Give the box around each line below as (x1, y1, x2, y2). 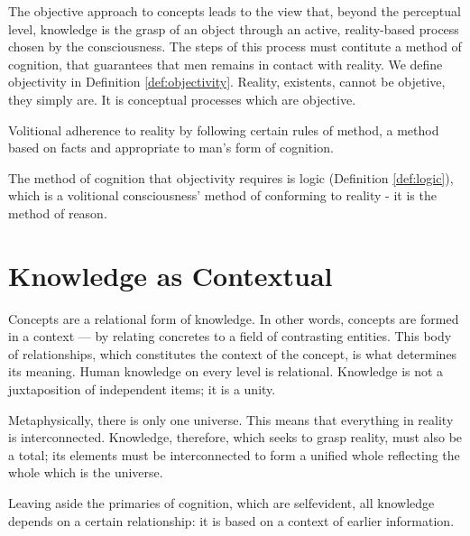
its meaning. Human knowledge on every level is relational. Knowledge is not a (8, 362, 444, 381)
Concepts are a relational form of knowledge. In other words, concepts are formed (8, 309, 459, 328)
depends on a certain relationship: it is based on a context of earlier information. (8, 511, 455, 530)
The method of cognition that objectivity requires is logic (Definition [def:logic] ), (8, 168, 454, 187)
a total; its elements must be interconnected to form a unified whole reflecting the (8, 445, 460, 464)
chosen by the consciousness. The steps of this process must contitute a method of (8, 37, 462, 56)
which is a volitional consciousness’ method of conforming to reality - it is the (8, 186, 437, 205)
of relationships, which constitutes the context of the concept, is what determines (8, 344, 457, 363)
